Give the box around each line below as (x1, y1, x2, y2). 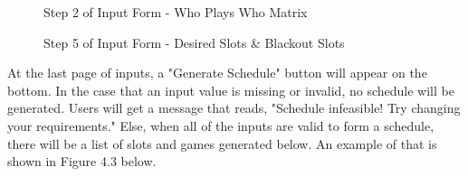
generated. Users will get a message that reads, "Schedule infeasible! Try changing (7, 98, 461, 117)
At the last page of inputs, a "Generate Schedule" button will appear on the (7, 63, 427, 82)
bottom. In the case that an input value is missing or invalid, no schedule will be (7, 80, 454, 99)
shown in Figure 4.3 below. (7, 152, 157, 171)
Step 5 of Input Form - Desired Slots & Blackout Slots (43, 32, 345, 51)
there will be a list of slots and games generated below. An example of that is (7, 134, 437, 153)
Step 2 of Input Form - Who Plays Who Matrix (43, 3, 308, 21)
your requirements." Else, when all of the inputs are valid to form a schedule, (7, 116, 435, 134)
